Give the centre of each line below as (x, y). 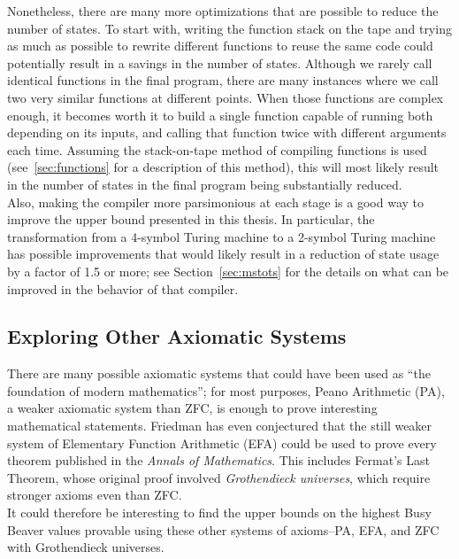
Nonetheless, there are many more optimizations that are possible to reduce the (223, 11)
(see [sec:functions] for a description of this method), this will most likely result (223, 167)
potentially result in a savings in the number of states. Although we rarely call (220, 62)
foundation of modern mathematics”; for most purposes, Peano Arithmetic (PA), (226, 390)
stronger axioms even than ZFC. (95, 495)
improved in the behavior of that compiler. (123, 288)
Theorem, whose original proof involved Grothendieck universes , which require (219, 477)
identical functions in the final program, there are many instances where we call (223, 80)
